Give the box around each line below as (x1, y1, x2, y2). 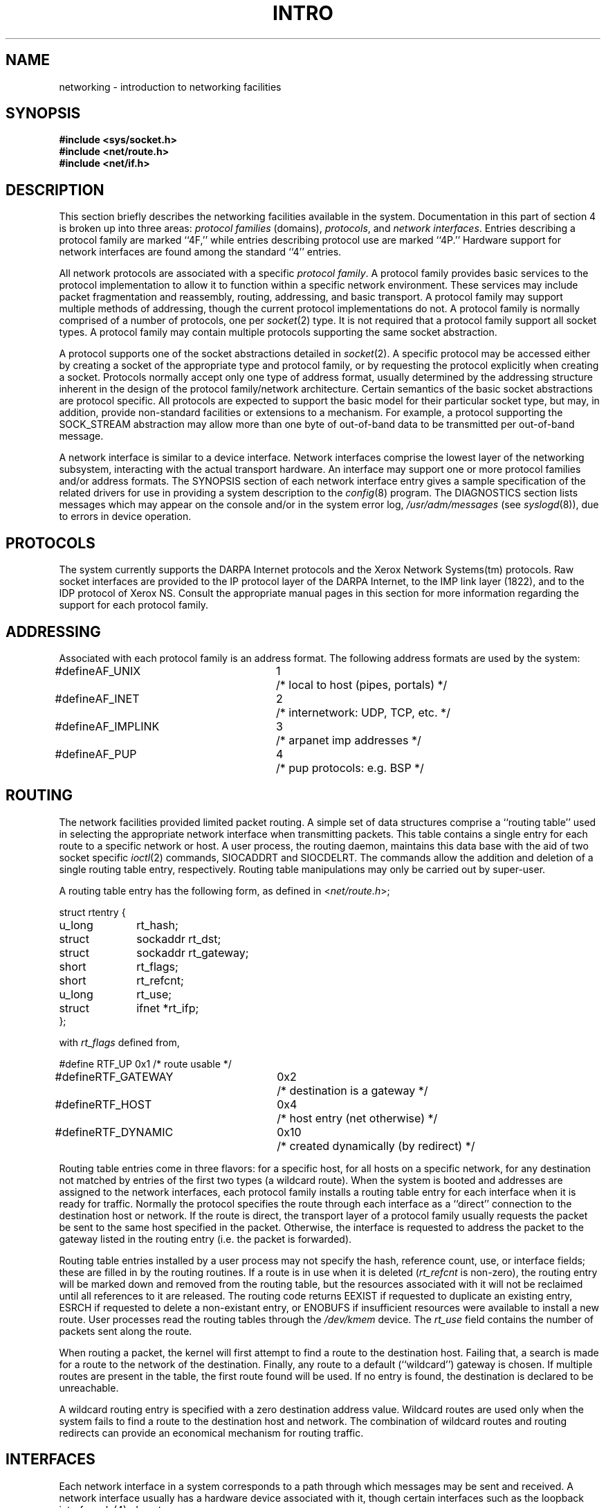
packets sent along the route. (59, 1325, 192, 1337)
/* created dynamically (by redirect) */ (277, 1138, 475, 1153)
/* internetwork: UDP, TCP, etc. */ (275, 705, 450, 719)
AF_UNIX (95, 663, 141, 678)
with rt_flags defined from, (59, 1036, 180, 1048)
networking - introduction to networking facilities (59, 80, 282, 93)
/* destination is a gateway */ (277, 1083, 428, 1097)
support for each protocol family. (59, 599, 209, 611)
